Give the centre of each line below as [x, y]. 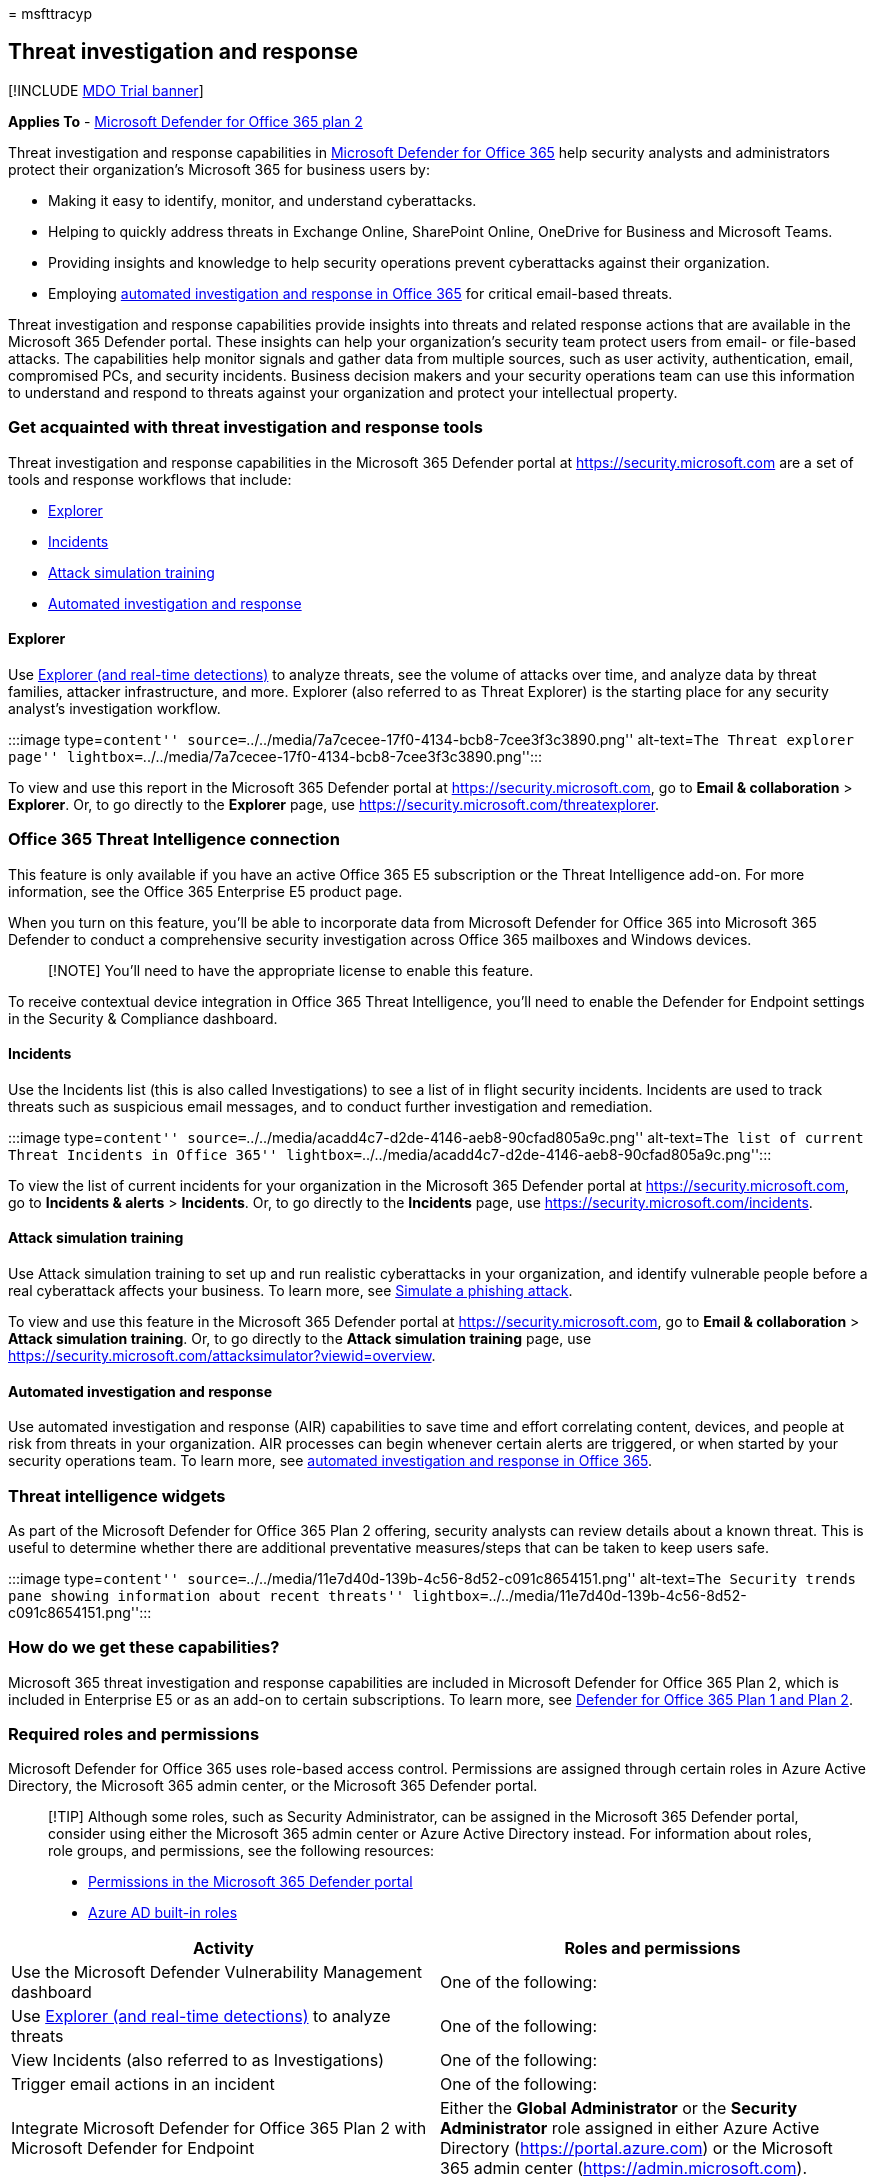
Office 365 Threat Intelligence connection [174, 839]
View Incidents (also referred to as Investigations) [198, 2060]
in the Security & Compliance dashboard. [143, 1018]
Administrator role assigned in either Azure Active [630, 2128]
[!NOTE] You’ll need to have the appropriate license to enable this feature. [291, 970]
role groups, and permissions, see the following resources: [241, 1851]
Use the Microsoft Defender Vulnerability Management [217, 1972]
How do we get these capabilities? [144, 1647]
